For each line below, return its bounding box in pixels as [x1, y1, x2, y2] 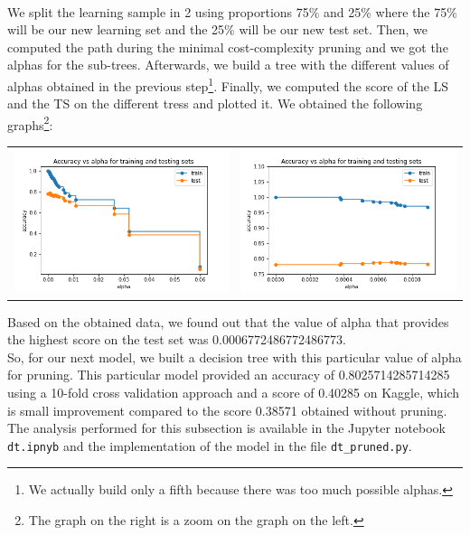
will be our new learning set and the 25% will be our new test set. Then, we [7, 20, 428, 39]
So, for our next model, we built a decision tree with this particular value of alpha [7, 347, 462, 366]
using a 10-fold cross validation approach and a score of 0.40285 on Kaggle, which [7, 382, 460, 401]
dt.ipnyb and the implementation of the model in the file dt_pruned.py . [7, 436, 412, 455]
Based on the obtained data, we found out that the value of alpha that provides [7, 312, 449, 331]
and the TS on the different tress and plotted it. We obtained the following [7, 94, 423, 113]
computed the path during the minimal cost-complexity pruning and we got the [7, 37, 448, 56]
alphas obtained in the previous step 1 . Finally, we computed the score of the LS [7, 73, 449, 95]
